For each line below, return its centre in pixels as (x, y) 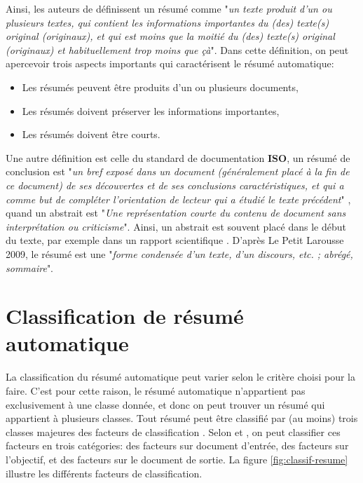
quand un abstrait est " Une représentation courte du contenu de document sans (176, 213)
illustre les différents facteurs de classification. (104, 473)
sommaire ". (30, 267)
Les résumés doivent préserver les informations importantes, (151, 110)
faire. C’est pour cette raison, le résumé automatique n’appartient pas (156, 390)
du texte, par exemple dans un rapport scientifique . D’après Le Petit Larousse (175, 240)
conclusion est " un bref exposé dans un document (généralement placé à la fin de (178, 171)
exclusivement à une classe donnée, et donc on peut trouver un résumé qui (165, 404)
